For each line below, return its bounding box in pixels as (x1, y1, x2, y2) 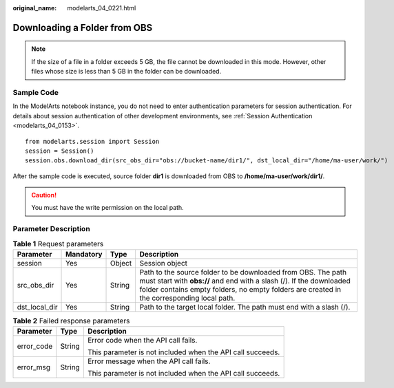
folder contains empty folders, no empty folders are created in (139, 284, 341, 294)
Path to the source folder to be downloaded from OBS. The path (139, 267, 347, 277)
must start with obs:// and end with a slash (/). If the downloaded (139, 276, 351, 285)
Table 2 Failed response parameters (12, 316, 130, 326)
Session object (139, 258, 188, 268)
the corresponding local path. (139, 293, 236, 303)
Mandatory (65, 249, 103, 259)
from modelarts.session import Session (25, 138, 160, 145)
